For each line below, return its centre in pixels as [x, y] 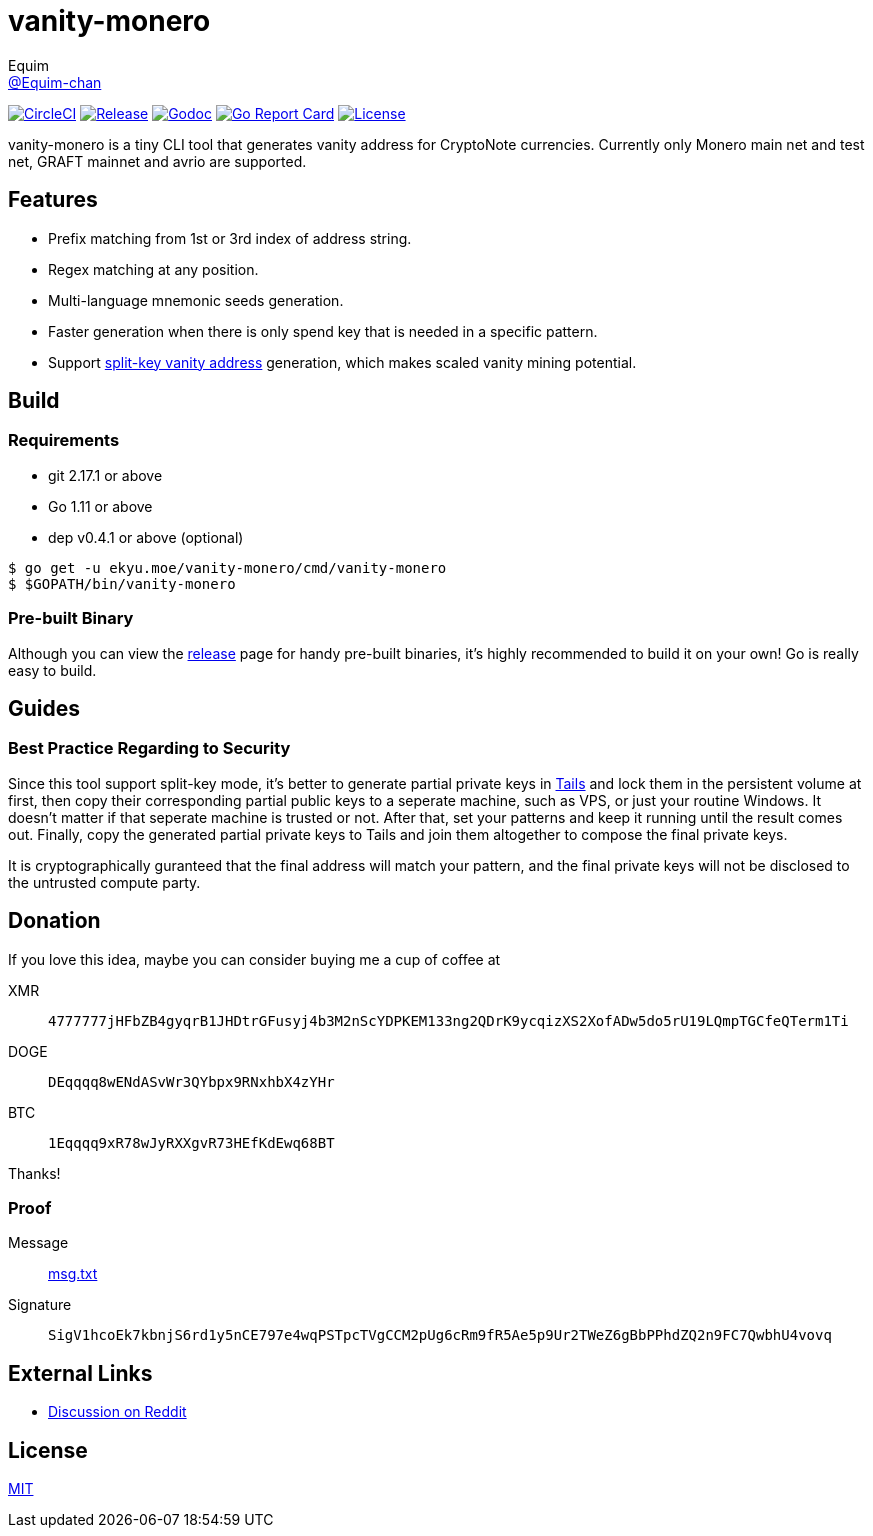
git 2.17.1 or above [105, 475]
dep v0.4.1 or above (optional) [146, 537]
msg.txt [73, 1274]
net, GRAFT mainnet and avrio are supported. [157, 161]
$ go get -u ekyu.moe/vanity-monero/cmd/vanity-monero [227, 567]
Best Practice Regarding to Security [149, 748]
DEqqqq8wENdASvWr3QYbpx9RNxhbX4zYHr [191, 1081]
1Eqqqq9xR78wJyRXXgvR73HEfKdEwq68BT [191, 1142]
